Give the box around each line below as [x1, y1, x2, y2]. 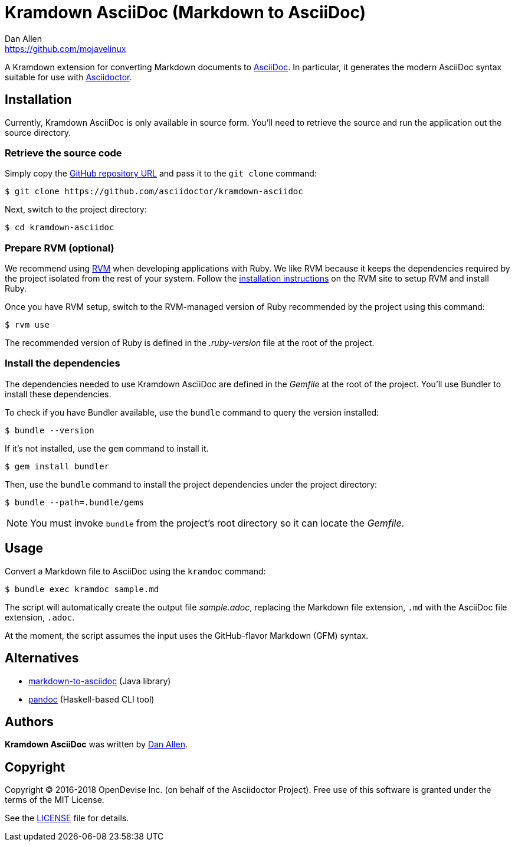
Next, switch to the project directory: [5, 204, 147, 215]
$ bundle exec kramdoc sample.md [5, 584, 159, 594]
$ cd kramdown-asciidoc [5, 223, 114, 233]
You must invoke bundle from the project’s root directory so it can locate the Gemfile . [30, 517, 405, 529]
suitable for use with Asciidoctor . [5, 71, 132, 82]
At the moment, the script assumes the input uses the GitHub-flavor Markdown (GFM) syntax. [5, 630, 369, 641]
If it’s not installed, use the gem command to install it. [5, 443, 209, 453]
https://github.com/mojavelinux [5, 43, 126, 54]
